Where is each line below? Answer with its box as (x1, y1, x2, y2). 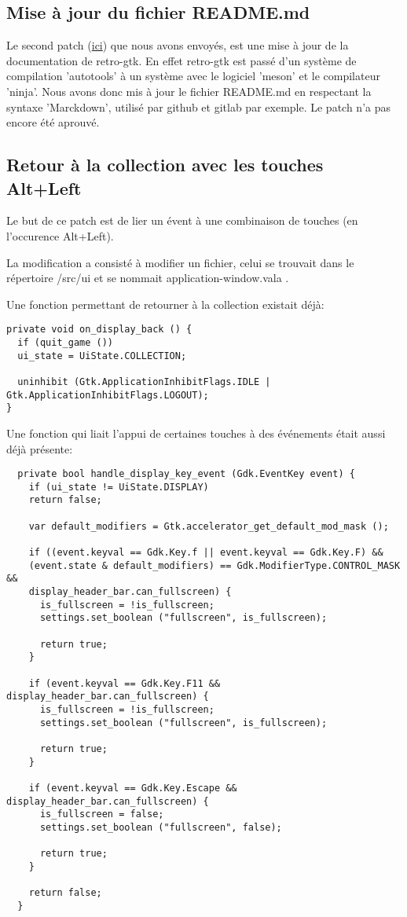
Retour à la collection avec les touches (6, 152, 324, 177)
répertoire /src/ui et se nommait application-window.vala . (6, 270, 289, 286)
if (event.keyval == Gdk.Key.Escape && (28, 782, 237, 794)
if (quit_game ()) (17, 336, 114, 348)
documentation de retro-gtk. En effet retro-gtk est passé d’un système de (6, 52, 357, 68)
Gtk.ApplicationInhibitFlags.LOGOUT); (6, 389, 209, 401)
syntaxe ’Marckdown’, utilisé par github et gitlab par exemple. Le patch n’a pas (6, 98, 391, 115)
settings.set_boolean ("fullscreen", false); (39, 821, 282, 833)
